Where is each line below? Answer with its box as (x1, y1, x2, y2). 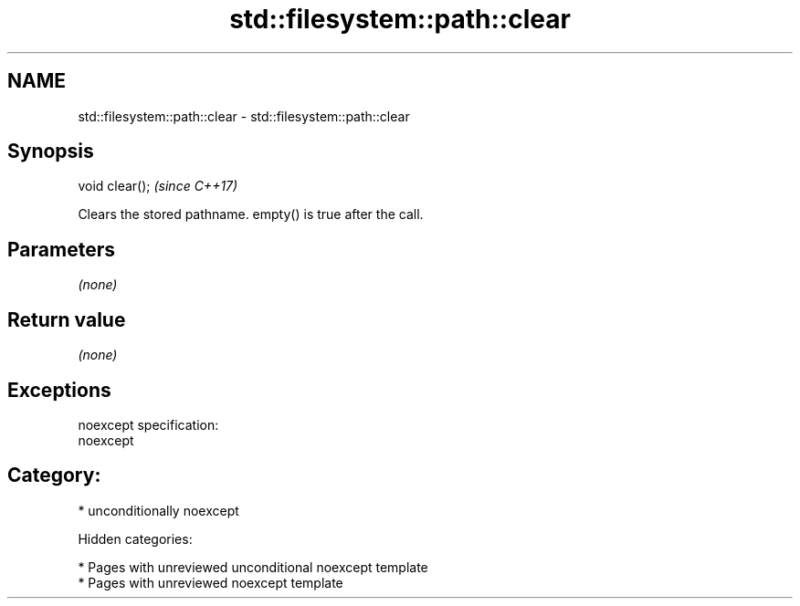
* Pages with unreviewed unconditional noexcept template (78, 559, 428, 575)
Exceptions (7, 378, 111, 402)
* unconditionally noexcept (78, 502, 239, 518)
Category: (7, 464, 101, 487)
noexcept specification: (78, 416, 219, 433)
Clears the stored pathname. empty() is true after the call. (78, 206, 424, 223)
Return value (7, 308, 126, 331)
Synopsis (7, 140, 94, 163)
